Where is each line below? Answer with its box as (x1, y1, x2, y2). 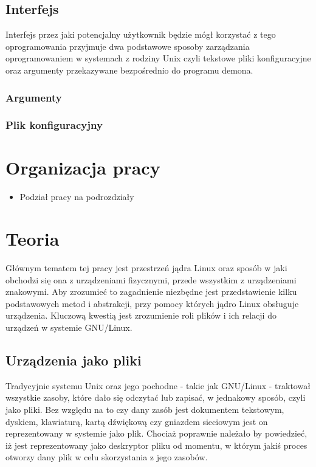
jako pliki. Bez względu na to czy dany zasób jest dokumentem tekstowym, (5, 403, 284, 416)
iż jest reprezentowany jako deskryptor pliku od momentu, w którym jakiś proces (5, 438, 307, 451)
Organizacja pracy (5, 155, 160, 180)
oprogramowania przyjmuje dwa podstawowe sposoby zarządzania (5, 40, 250, 52)
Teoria (5, 226, 60, 251)
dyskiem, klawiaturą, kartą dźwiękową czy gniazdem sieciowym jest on (5, 415, 268, 427)
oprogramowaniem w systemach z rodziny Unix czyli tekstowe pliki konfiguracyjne (5, 52, 311, 64)
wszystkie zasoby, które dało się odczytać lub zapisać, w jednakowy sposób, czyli (5, 391, 306, 404)
